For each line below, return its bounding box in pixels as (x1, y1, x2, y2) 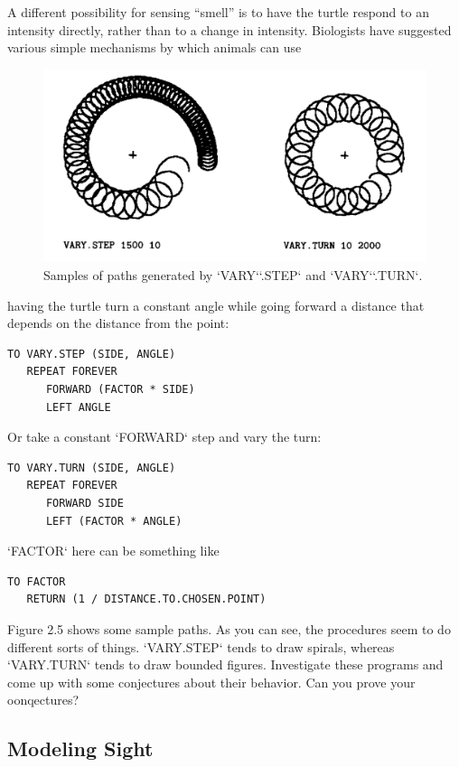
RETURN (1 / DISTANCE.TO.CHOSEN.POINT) (26, 593, 267, 606)
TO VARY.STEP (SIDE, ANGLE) (7, 347, 176, 360)
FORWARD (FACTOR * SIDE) (45, 383, 195, 396)
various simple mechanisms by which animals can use (7, 38, 302, 57)
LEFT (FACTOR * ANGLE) (45, 514, 183, 528)
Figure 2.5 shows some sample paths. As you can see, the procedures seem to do (7, 619, 451, 638)
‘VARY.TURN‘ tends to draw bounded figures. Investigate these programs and (7, 655, 444, 674)
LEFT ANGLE (45, 400, 111, 414)
